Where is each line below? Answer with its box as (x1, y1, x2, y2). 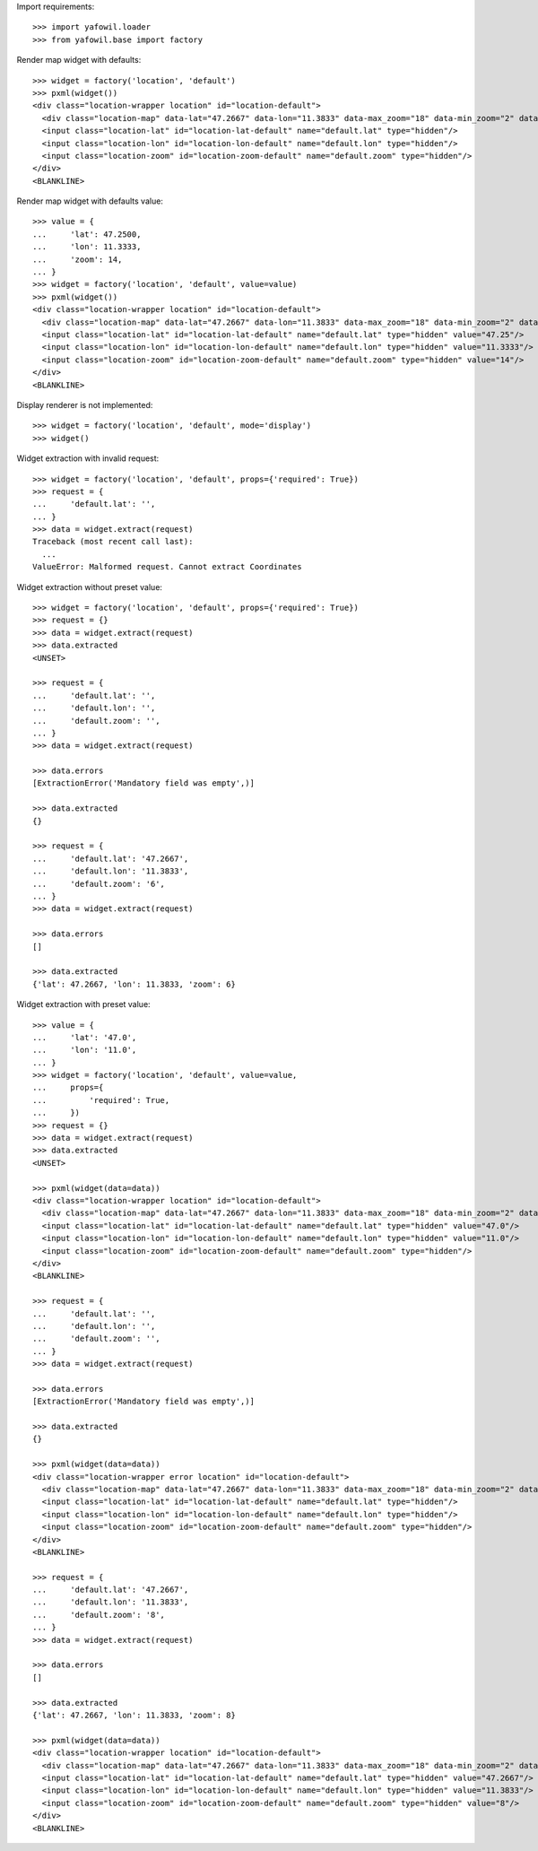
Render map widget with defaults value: (16, 196, 163, 206)
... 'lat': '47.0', (32, 1032, 137, 1042)
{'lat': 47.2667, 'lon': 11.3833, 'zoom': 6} (32, 978, 237, 989)
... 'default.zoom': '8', (32, 1610, 166, 1620)
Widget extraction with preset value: (16, 999, 152, 1010)
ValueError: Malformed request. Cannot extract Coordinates (32, 561, 302, 572)
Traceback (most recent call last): (32, 536, 194, 547)
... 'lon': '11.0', (32, 1045, 137, 1056)
